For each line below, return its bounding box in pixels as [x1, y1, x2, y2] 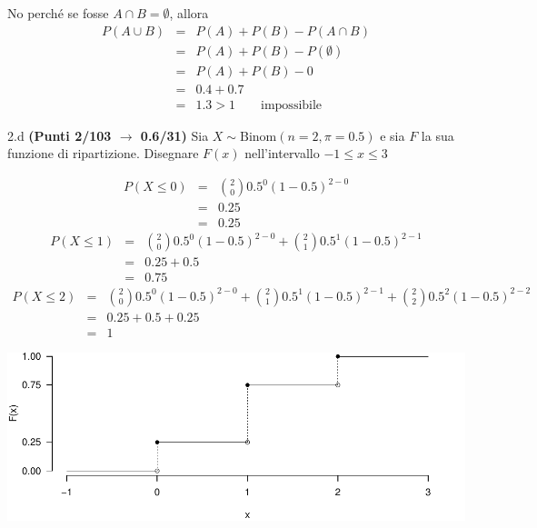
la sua [421, 125, 454, 144]
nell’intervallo [244, 144, 320, 163]
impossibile [261, 98, 323, 112]
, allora [169, 4, 209, 22]
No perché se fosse [7, 4, 109, 22]
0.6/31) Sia [140, 125, 209, 144]
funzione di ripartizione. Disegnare [7, 144, 199, 163]
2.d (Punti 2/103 [7, 125, 112, 144]
